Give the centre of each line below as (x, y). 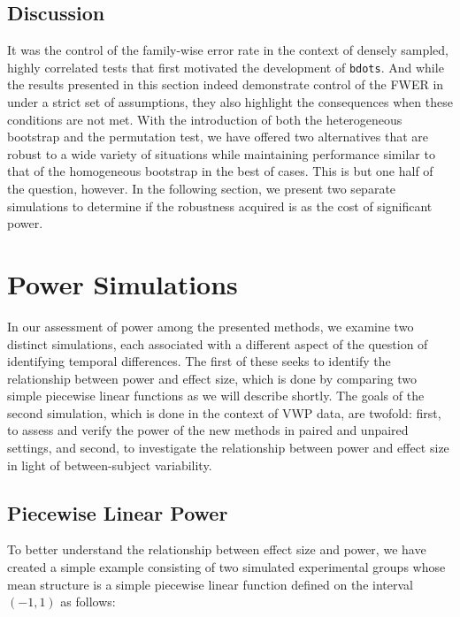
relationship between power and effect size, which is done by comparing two (212, 378)
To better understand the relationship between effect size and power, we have (217, 549)
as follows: (88, 602)
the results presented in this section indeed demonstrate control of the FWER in (226, 84)
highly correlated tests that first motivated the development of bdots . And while (226, 67)
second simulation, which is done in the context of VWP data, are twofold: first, (224, 412)
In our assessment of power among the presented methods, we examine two (211, 326)
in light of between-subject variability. (110, 465)
